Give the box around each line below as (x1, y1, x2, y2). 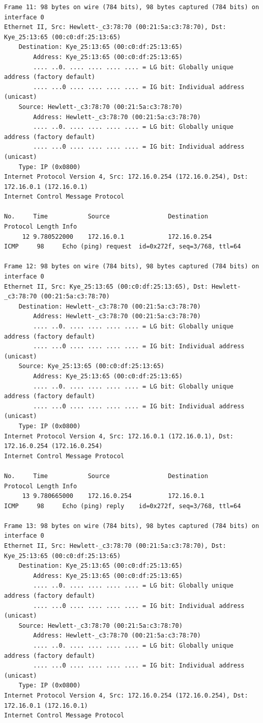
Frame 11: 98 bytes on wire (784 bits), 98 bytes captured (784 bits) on (4, 4, 259, 11)
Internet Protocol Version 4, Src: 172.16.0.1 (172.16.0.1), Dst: (4, 432, 234, 440)
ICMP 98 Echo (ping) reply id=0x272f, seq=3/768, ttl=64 (4, 502, 241, 510)
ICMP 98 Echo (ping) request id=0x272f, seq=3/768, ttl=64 (4, 243, 241, 251)
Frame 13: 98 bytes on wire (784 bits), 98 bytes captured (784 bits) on (4, 522, 259, 530)
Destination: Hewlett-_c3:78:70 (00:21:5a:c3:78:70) (18, 302, 201, 310)
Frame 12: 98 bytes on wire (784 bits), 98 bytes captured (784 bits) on (4, 263, 259, 270)
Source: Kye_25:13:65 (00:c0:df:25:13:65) (18, 363, 164, 370)
